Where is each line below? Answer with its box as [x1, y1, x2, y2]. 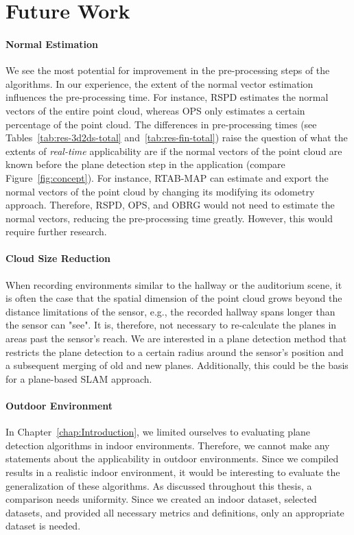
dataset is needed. [5, 519, 81, 533]
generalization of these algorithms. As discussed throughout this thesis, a [5, 478, 312, 492]
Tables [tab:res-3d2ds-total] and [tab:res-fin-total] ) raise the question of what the [5, 130, 348, 145]
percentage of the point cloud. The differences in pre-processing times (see [5, 117, 317, 131]
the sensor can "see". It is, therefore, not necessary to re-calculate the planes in [5, 318, 337, 332]
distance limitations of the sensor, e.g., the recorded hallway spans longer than [5, 304, 335, 318]
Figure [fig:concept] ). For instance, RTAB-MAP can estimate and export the [5, 170, 329, 185]
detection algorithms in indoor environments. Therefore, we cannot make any [5, 438, 330, 452]
